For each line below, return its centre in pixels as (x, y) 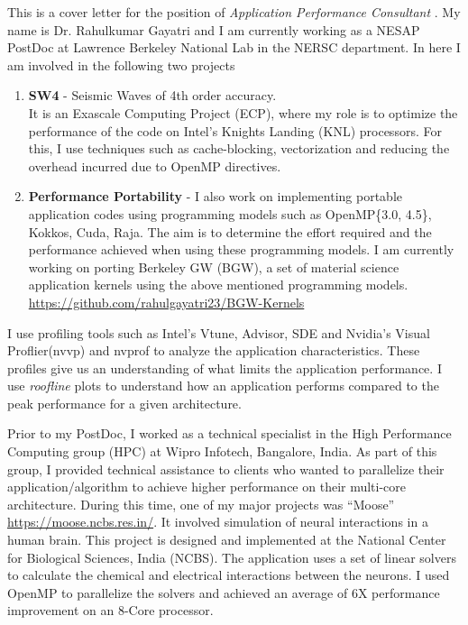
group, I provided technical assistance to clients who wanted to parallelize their (226, 469)
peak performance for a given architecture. (124, 403)
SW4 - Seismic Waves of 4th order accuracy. (152, 95)
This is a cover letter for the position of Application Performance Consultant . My (234, 12)
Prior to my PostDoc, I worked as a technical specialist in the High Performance (229, 433)
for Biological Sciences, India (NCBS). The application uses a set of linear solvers (232, 557)
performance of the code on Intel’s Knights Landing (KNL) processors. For (235, 130)
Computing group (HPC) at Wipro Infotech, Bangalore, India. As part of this (222, 451)
